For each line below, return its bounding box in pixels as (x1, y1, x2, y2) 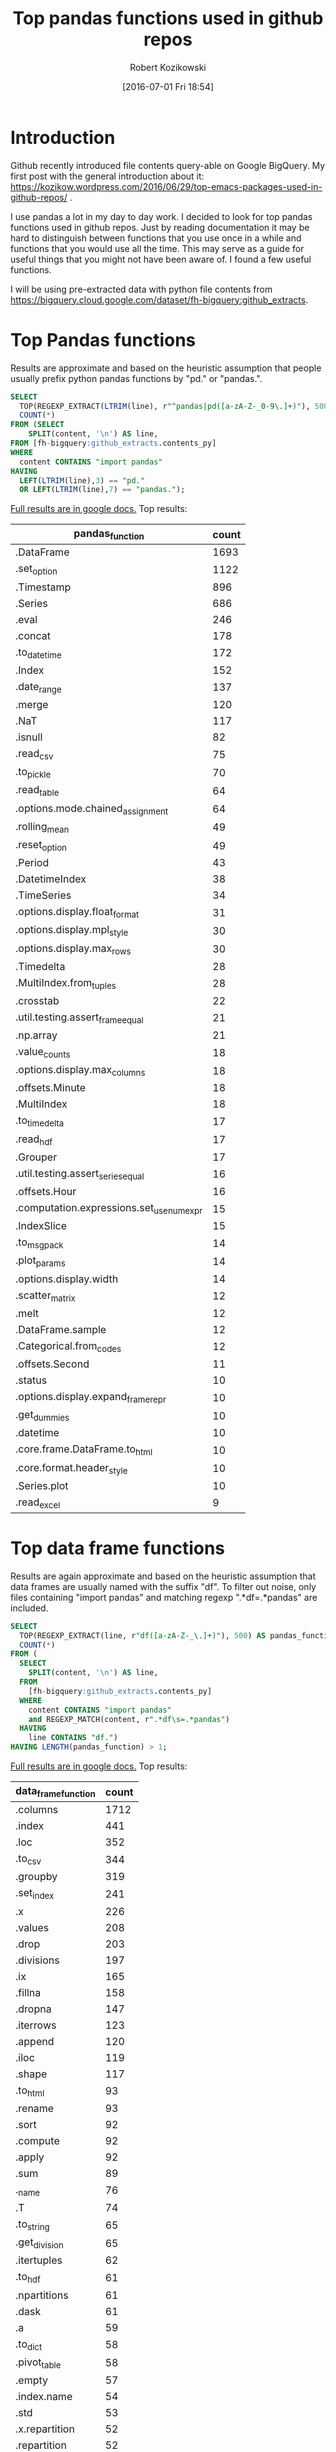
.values (15, 1920, 50, 1934)
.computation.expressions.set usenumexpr (15, 1201, 203, 1217)
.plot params (15, 1253, 66, 1269)
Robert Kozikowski (129, 61, 207, 73)
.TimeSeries (15, 888, 72, 902)
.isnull (15, 730, 43, 744)
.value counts (15, 1045, 71, 1061)
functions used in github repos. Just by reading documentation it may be (10, 221, 310, 233)
